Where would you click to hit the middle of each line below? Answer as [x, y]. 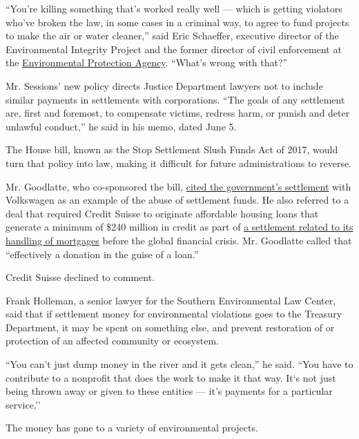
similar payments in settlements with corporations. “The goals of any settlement [175, 99]
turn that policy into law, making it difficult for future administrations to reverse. [179, 163]
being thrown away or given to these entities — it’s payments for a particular [169, 391]
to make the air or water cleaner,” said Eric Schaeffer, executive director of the [172, 36]
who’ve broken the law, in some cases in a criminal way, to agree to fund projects [177, 22]
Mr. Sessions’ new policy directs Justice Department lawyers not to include [164, 85]
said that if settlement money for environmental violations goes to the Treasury [174, 314]
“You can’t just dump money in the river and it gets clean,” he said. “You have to [179, 364]
